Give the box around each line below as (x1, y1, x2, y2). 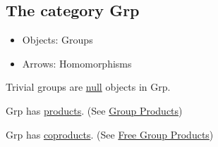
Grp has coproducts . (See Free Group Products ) (6, 127, 214, 141)
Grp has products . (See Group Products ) (6, 103, 183, 117)
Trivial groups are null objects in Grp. (6, 79, 171, 94)
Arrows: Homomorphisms (22, 56, 132, 70)
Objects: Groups (22, 32, 93, 47)
